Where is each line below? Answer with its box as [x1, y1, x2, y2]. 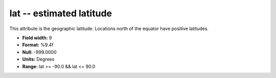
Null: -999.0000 [22, 49, 57, 55]
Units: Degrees [22, 56, 55, 62]
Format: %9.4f [22, 42, 54, 48]
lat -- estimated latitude [9, 8, 112, 19]
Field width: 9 [22, 35, 52, 41]
